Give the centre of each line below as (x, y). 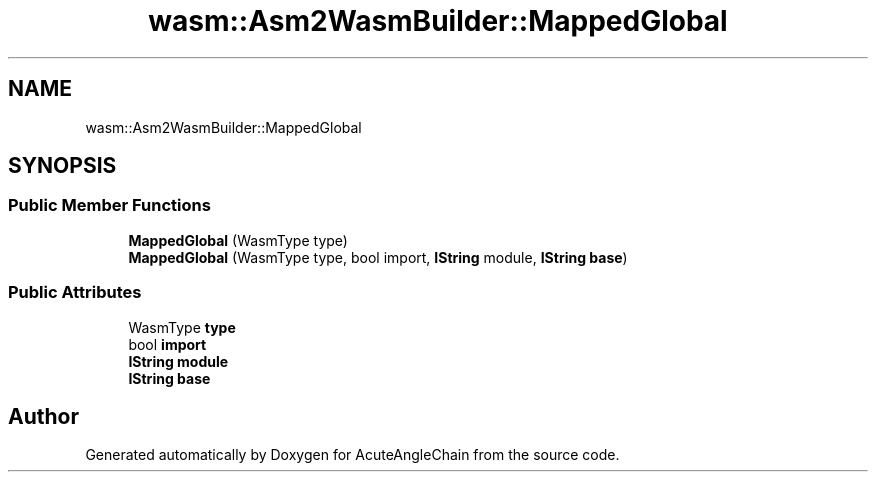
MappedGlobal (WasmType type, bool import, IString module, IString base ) (378, 257)
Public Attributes (75, 292)
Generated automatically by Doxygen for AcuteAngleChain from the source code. (352, 455)
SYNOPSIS (62, 166)
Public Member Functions (109, 205)
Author (43, 416)
